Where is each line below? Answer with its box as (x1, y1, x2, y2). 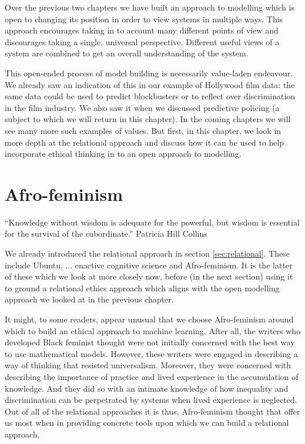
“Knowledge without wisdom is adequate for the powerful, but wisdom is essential (5, 216, 300, 228)
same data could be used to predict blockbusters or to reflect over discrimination (5, 90, 296, 102)
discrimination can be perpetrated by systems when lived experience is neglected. (5, 393, 297, 406)
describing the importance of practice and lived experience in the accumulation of (5, 370, 299, 382)
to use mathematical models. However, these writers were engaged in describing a (5, 347, 298, 359)
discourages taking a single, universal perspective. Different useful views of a (5, 35, 280, 48)
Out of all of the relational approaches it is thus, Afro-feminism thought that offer (5, 405, 300, 417)
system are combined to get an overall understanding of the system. (5, 47, 249, 59)
